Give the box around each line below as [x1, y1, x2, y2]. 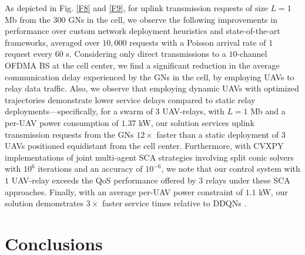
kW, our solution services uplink [139, 116, 254, 128]
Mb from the [5, 13, 51, 25]
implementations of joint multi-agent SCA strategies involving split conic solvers [5, 151, 294, 163]
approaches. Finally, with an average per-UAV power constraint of [5, 185, 243, 198]
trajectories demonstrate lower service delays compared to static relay [5, 93, 256, 106]
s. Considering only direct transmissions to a [66, 47, 226, 60]
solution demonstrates [5, 197, 84, 209]
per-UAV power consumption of [5, 116, 119, 128]
